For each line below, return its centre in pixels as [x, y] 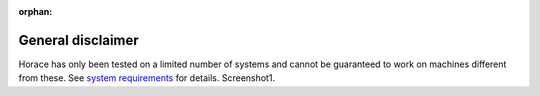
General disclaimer [78, 40]
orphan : [35, 11]
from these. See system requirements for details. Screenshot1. [146, 78]
